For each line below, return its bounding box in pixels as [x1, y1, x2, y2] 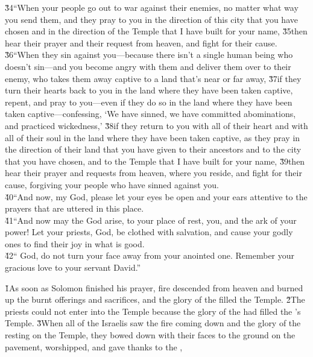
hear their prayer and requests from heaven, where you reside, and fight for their [5, 166, 302, 179]
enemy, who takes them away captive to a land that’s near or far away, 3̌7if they [5, 72, 302, 84]
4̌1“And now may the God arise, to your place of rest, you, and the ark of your [5, 213, 297, 226]
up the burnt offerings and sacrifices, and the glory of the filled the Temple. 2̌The [5, 293, 305, 306]
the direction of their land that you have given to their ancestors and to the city [5, 143, 302, 156]
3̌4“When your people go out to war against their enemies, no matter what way [5, 1, 299, 13]
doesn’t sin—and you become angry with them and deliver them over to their [5, 60, 291, 72]
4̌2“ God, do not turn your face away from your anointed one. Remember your [5, 249, 295, 262]
